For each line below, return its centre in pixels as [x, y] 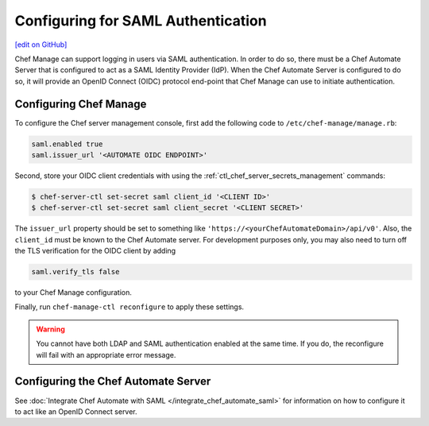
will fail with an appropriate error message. [106, 354]
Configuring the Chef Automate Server [113, 381]
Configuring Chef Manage [81, 104]
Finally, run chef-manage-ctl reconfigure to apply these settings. [129, 307]
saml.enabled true [67, 144]
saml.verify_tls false [75, 272]
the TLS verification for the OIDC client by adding [95, 251]
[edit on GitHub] [41, 45]
